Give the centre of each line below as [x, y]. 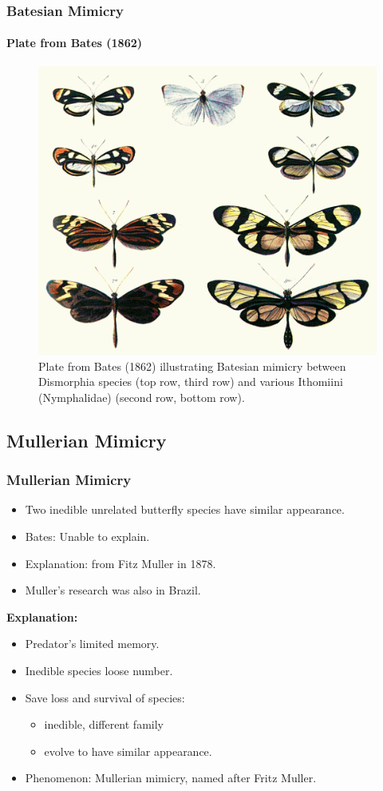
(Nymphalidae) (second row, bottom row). [142, 397]
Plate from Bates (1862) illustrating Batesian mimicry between [192, 366]
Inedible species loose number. [99, 671]
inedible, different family [104, 724]
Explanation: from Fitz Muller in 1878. [120, 563]
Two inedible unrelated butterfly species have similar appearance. [185, 509]
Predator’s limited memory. [92, 644]
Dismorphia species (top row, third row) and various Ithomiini [191, 382]
